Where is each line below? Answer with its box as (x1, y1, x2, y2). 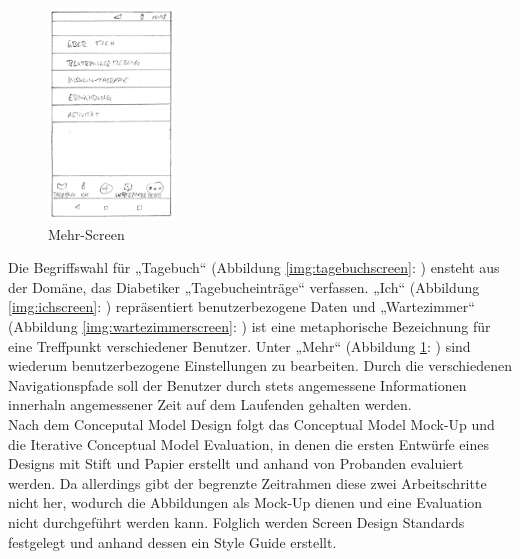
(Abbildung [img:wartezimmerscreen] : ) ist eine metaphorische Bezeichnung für (8, 316, 491, 337)
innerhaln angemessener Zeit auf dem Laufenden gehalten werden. (8, 394, 412, 415)
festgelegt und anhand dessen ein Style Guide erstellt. (8, 531, 337, 552)
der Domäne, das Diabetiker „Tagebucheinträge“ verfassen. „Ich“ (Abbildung (8, 276, 480, 297)
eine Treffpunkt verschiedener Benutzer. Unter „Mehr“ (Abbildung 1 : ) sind (8, 335, 471, 356)
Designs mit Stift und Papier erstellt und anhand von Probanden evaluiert (8, 453, 464, 474)
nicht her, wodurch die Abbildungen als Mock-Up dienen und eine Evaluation (8, 492, 483, 513)
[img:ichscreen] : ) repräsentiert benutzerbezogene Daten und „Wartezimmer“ (8, 296, 475, 317)
